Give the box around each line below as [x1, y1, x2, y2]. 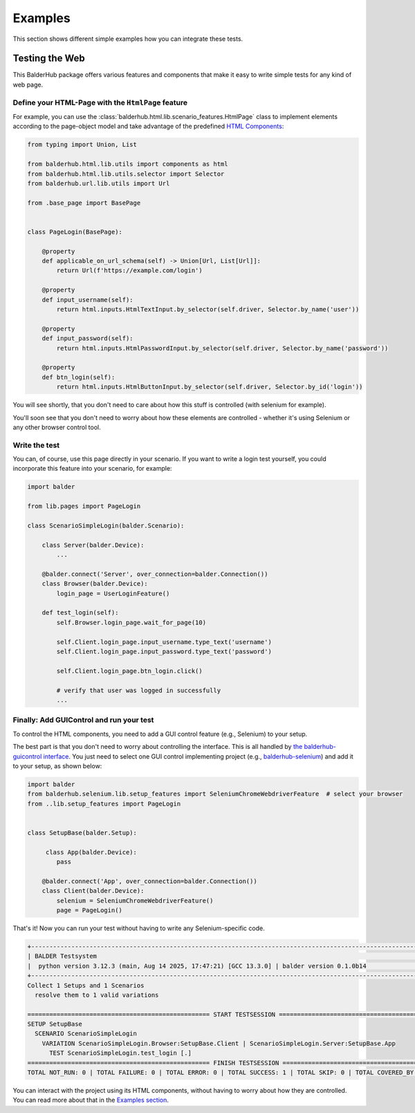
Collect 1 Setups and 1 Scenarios [27, 981, 145, 989]
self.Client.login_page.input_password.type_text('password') [56, 648, 273, 655]
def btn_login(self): [41, 373, 116, 381]
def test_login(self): [41, 609, 119, 617]
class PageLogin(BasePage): [27, 228, 122, 235]
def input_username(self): [41, 296, 134, 304]
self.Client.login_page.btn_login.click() [56, 667, 203, 675]
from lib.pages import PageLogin [27, 503, 141, 510]
